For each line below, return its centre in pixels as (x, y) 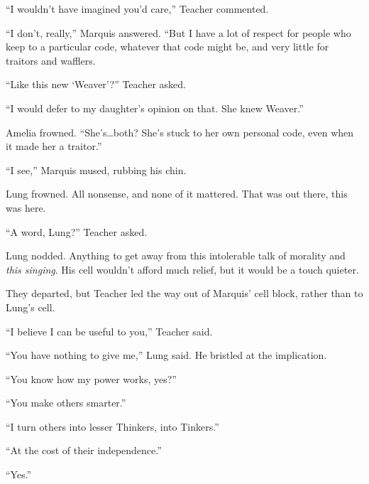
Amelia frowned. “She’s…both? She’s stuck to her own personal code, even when (180, 132)
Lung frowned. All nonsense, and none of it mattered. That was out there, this (177, 194)
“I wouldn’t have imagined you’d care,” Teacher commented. (137, 9)
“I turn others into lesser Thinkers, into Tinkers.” (112, 426)
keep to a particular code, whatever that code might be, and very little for (167, 47)
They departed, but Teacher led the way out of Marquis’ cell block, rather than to (184, 293)
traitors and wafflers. (51, 60)
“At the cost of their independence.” (84, 450)
